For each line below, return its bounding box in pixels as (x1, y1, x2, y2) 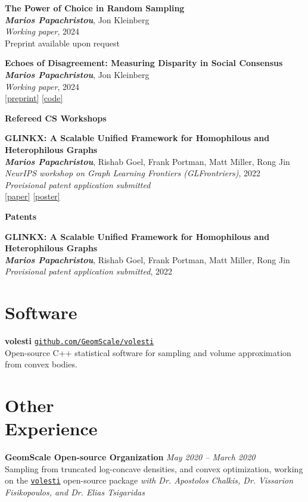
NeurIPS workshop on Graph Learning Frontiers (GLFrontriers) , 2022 (5, 167, 261, 179)
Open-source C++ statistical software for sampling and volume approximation (5, 346, 291, 358)
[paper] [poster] (5, 190, 60, 202)
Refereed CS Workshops (5, 111, 107, 124)
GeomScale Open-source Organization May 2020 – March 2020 (5, 451, 256, 463)
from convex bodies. (5, 358, 77, 370)
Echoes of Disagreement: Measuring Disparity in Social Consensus (5, 57, 283, 69)
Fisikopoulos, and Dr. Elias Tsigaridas (5, 486, 145, 498)
